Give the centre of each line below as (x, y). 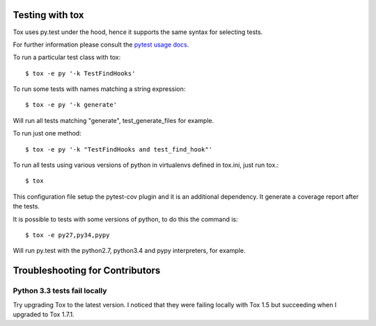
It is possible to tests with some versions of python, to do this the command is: (125, 219)
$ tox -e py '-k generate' (71, 105)
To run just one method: (47, 133)
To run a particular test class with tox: (67, 57)
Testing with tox (48, 15)
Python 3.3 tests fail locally (60, 291)
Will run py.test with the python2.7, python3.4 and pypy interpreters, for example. (129, 251)
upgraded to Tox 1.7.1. (44, 314)
